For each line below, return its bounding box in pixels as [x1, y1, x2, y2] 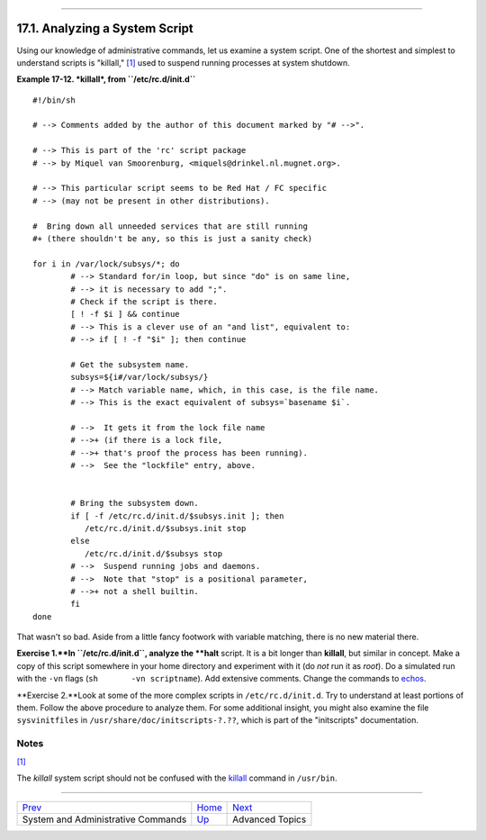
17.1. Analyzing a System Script [16, 21, 193, 36]
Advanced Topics [232, 813, 307, 826]
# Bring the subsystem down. [70, 498, 200, 509]
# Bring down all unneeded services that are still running [32, 221, 308, 231]
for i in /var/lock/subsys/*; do [32, 258, 180, 269]
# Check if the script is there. [70, 296, 218, 306]
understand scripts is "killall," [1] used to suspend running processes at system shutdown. [16, 57, 350, 68]
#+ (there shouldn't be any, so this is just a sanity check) [32, 233, 313, 243]
